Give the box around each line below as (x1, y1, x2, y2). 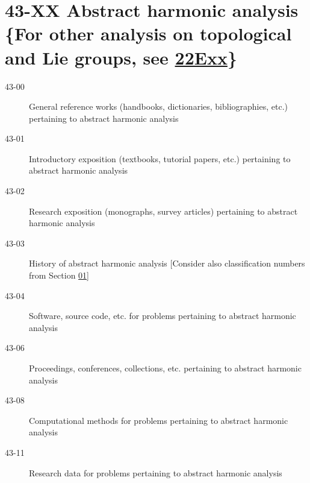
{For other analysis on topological (5, 21, 292, 46)
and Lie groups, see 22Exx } (5, 45, 238, 69)
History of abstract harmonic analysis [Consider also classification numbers (29, 257, 305, 270)
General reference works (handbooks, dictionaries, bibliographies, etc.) (29, 100, 288, 113)
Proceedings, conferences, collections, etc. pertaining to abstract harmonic (29, 362, 302, 374)
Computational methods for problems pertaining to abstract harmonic (29, 414, 288, 426)
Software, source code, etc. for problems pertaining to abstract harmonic (29, 309, 296, 322)
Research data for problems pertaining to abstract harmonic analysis (29, 466, 282, 479)
